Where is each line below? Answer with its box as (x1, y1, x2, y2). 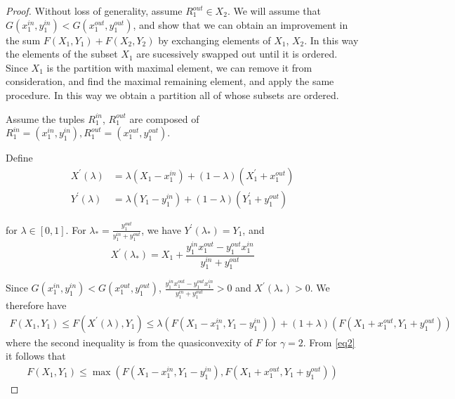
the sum (6, 32, 41, 47)
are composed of (129, 111, 199, 126)
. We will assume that (227, 4, 322, 18)
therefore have (6, 298, 67, 313)
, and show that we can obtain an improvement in (133, 17, 348, 32)
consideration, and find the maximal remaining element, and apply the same (6, 74, 334, 89)
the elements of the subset (6, 46, 118, 61)
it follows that (6, 348, 66, 363)
